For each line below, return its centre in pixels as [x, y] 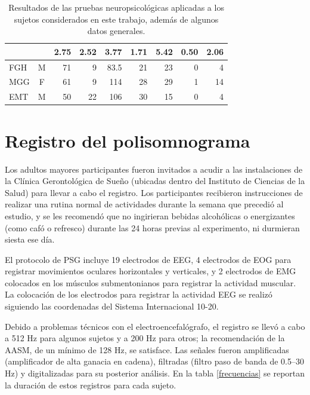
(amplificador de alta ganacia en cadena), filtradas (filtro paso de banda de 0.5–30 [154, 361]
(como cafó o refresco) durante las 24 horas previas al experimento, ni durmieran [152, 227]
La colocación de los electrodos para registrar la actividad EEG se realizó [139, 294]
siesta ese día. [30, 239]
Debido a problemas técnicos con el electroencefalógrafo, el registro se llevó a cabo [155, 326]
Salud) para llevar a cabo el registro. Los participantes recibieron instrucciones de [154, 192]
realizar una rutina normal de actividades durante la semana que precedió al [144, 204]
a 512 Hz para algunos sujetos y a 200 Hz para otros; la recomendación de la [145, 338]
